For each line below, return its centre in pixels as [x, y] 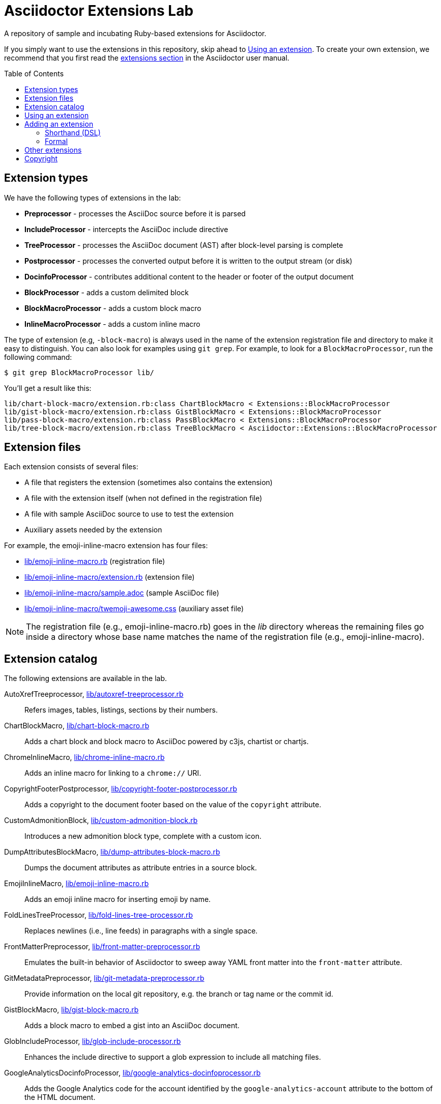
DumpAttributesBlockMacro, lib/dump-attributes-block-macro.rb [112, 852]
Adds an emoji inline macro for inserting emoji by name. [118, 899]
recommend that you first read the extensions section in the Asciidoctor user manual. [147, 58]
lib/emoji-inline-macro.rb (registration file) [95, 561]
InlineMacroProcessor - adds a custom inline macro [112, 324]
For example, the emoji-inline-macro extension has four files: [106, 546]
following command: [38, 357]
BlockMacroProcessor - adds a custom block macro [113, 308]
